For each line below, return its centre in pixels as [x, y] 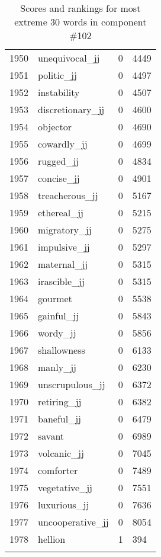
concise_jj [59, 178]
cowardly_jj [63, 144]
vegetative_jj [65, 487]
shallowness [62, 350]
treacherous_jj [68, 195]
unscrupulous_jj [72, 384]
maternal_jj [63, 264]
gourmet [55, 298]
